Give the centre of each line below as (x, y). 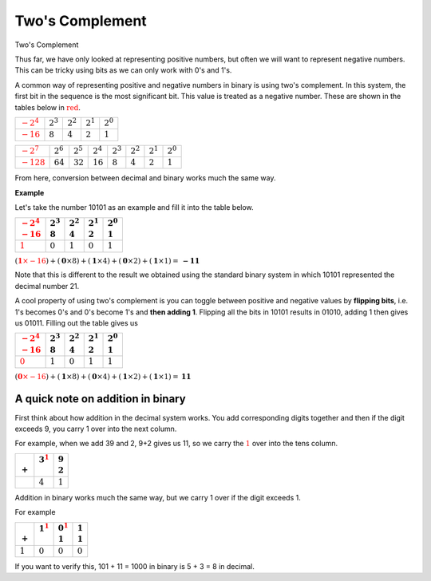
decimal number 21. (47, 286)
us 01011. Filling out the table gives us (77, 322)
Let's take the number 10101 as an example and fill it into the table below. (134, 207)
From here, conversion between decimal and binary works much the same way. (145, 178)
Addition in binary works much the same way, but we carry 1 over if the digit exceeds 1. (158, 497)
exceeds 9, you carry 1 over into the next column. (96, 429)
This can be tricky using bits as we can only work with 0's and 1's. (123, 70)
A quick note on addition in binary (101, 399)
